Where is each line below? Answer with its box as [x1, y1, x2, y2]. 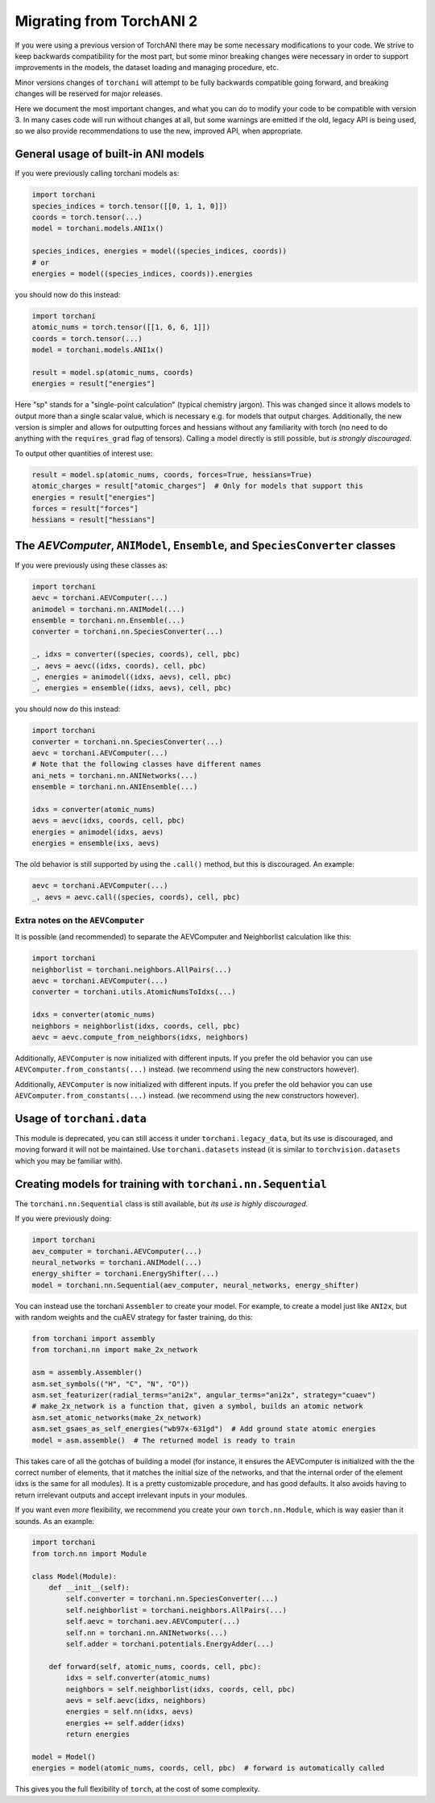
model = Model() [31, 1752, 97, 1761]
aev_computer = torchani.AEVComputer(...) [31, 1247, 202, 1255]
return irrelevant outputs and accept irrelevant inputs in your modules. [14, 1490, 247, 1500]
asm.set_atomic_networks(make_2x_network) [31, 1413, 202, 1422]
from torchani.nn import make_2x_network [31, 1345, 198, 1355]
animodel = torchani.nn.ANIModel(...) [31, 605, 185, 614]
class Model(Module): [31, 1572, 118, 1580]
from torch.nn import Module [31, 1549, 147, 1558]
